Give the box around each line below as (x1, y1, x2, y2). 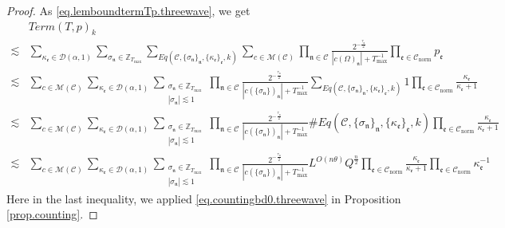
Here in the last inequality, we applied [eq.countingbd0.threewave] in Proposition (6, 190, 401, 206)
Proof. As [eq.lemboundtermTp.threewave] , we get (6, 2, 251, 18)
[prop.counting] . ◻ (6, 206, 98, 222)
